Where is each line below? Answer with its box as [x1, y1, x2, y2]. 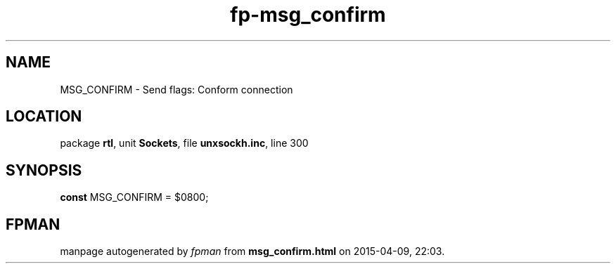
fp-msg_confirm [230, 3, 386, 27]
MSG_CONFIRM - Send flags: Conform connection [60, 83, 293, 96]
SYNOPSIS [6, 161, 82, 179]
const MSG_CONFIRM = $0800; [60, 191, 209, 204]
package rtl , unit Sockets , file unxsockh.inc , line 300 [60, 137, 309, 150]
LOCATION [6, 107, 82, 126]
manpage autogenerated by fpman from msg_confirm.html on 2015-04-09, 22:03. [60, 245, 445, 258]
